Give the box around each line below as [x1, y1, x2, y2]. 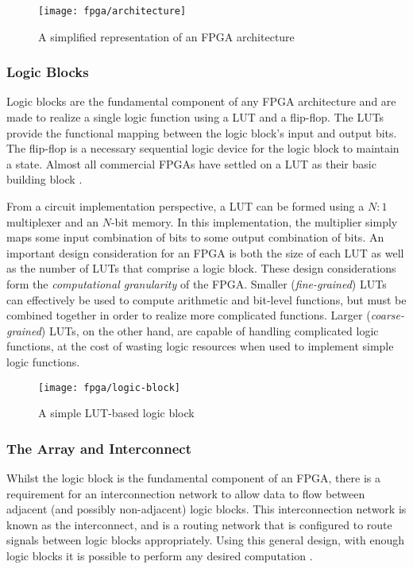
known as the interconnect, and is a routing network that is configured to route [6, 516, 392, 532]
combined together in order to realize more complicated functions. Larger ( [6, 307, 371, 323]
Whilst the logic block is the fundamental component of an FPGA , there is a [6, 470, 380, 486]
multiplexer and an [6, 213, 98, 230]
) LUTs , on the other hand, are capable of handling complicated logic [41, 322, 379, 339]
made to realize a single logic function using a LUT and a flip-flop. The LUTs [6, 109, 384, 126]
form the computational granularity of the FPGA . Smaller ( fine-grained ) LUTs [6, 276, 387, 292]
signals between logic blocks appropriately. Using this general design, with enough [6, 532, 405, 548]
